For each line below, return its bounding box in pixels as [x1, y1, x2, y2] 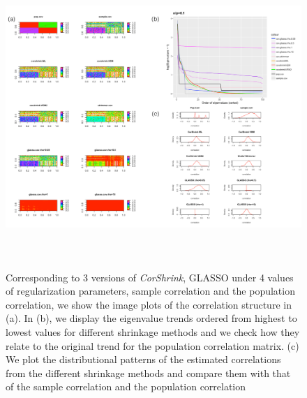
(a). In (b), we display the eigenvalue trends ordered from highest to [6, 311, 297, 325]
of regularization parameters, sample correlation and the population [6, 283, 295, 298]
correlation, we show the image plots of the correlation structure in [6, 297, 292, 311]
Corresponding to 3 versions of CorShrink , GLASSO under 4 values [6, 270, 294, 284]
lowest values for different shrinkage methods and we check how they [6, 324, 300, 339]
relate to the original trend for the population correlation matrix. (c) [6, 338, 299, 353]
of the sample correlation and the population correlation [6, 379, 246, 394]
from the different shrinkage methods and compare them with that [6, 365, 291, 380]
